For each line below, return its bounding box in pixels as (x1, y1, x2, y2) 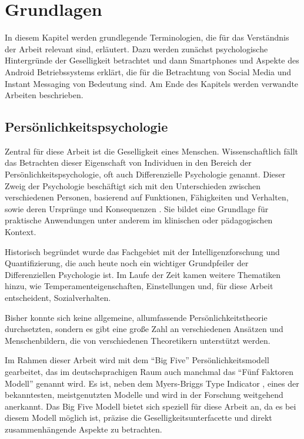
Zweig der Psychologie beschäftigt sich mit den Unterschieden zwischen (5, 179, 260, 192)
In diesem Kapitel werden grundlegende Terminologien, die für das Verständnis (5, 31, 289, 43)
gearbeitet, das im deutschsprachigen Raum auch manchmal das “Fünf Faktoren (5, 365, 294, 377)
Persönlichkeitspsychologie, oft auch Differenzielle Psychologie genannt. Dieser (5, 168, 286, 180)
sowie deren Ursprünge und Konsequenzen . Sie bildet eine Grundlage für (5, 202, 269, 215)
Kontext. (5, 226, 36, 238)
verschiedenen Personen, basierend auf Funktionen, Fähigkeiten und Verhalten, (5, 191, 289, 203)
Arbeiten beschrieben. (5, 89, 83, 101)
